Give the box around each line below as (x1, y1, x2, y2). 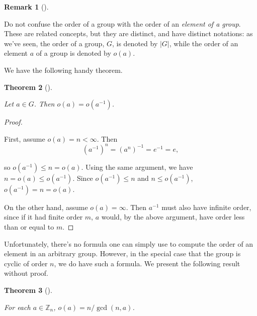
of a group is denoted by (36, 48, 111, 58)
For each (4, 301, 31, 312)
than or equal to (4, 222, 54, 232)
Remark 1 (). (4, 2, 49, 12)
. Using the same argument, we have (81, 161, 193, 172)
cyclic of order (4, 258, 48, 268)
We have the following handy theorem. (4, 64, 123, 75)
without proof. (4, 268, 48, 278)
